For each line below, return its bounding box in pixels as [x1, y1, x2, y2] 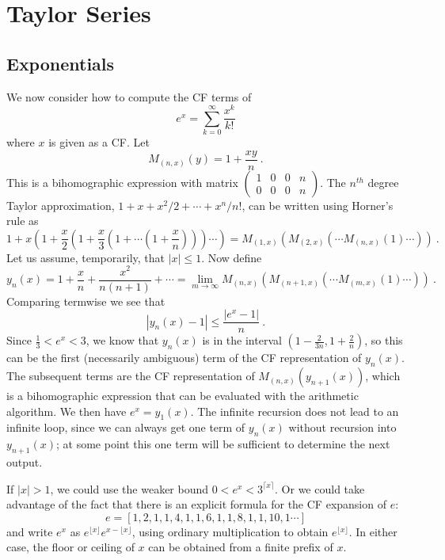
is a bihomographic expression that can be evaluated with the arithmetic [6, 387, 359, 404]
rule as [6, 212, 39, 229]
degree [367, 173, 399, 190]
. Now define [201, 249, 262, 265]
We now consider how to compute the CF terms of [6, 88, 252, 105]
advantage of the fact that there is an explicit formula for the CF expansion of [6, 496, 386, 512]
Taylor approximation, [6, 196, 115, 213]
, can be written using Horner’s [242, 196, 394, 213]
